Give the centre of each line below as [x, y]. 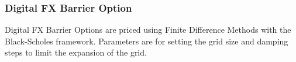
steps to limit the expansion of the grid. [76, 52]
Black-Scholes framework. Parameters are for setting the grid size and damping [147, 41]
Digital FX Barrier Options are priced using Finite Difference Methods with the [148, 30]
